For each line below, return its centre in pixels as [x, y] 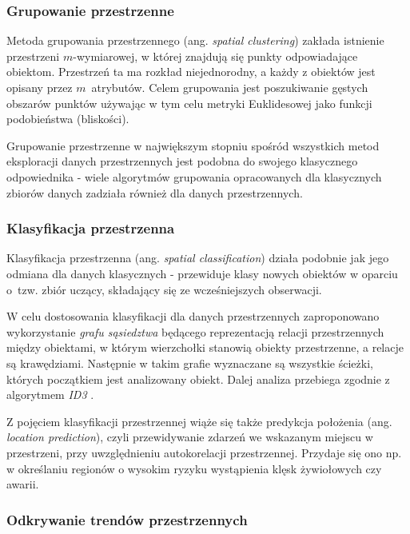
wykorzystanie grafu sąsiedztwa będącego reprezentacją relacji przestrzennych [195, 331]
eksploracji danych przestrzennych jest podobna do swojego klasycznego [182, 161]
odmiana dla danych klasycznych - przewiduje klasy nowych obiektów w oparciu [202, 273]
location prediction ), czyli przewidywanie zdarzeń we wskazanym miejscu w [190, 437]
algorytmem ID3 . [50, 395]
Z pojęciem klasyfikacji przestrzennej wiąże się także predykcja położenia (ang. [199, 421]
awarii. [23, 484]
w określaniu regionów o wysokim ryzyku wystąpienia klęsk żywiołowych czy [194, 468]
